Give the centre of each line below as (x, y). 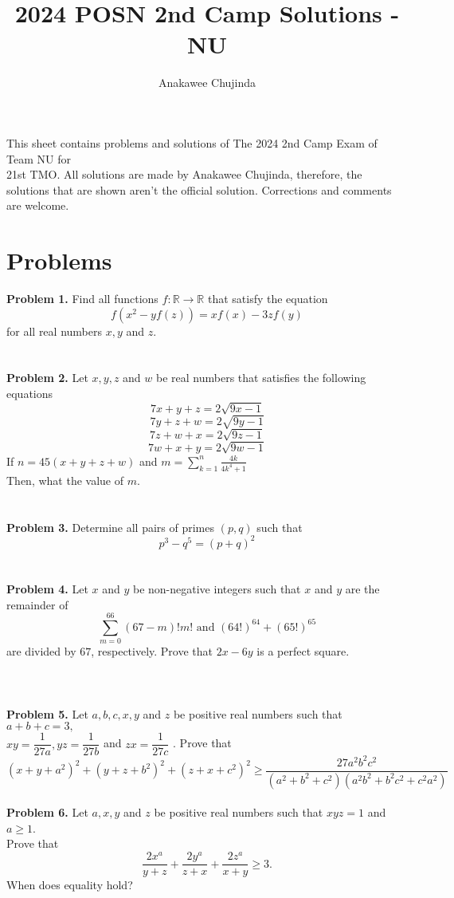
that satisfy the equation (268, 298)
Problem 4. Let (47, 588)
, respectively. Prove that (152, 651)
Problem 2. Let (47, 378)
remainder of (37, 604)
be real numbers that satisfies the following (261, 378)
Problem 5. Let (47, 713)
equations (30, 393)
